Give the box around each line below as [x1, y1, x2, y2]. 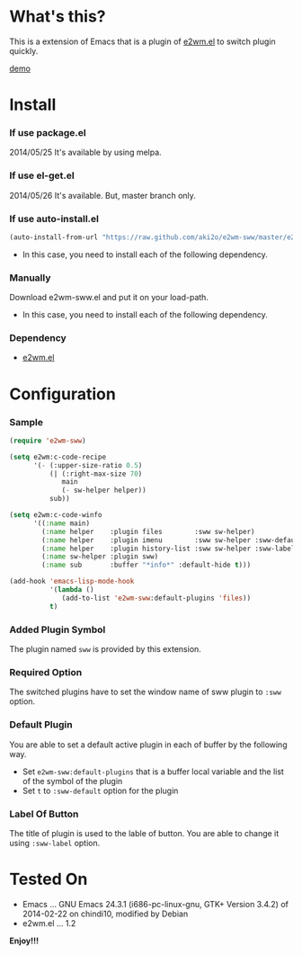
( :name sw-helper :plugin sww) [41, 552, 159, 561]
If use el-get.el [9, 169, 75, 182]
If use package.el [9, 127, 87, 139]
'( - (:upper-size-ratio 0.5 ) [32, 460, 143, 469]
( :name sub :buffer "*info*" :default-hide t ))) [41, 560, 252, 570]
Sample [9, 415, 43, 428]
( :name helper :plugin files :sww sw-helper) [41, 527, 255, 536]
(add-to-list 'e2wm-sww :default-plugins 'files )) [61, 594, 252, 602]
